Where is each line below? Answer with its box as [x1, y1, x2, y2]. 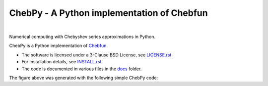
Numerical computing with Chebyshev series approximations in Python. [9, 34, 156, 40]
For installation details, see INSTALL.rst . [21, 59, 103, 65]
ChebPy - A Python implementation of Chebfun [9, 7, 208, 18]
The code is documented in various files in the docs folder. [21, 66, 142, 72]
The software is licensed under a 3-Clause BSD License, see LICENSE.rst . [21, 52, 173, 58]
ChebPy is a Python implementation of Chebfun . [9, 43, 108, 49]
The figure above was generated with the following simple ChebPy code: [9, 75, 158, 81]
